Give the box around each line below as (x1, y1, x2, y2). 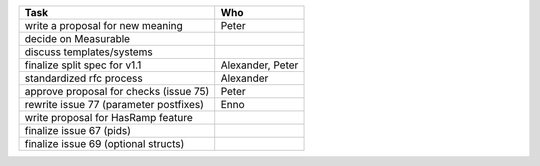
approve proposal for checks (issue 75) (24, 85, 210, 98)
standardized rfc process (24, 71, 144, 85)
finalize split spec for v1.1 (24, 58, 142, 72)
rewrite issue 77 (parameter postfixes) (24, 98, 205, 111)
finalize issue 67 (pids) (24, 124, 132, 137)
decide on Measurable (24, 32, 130, 45)
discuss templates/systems (24, 45, 154, 59)
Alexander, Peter (220, 58, 299, 72)
